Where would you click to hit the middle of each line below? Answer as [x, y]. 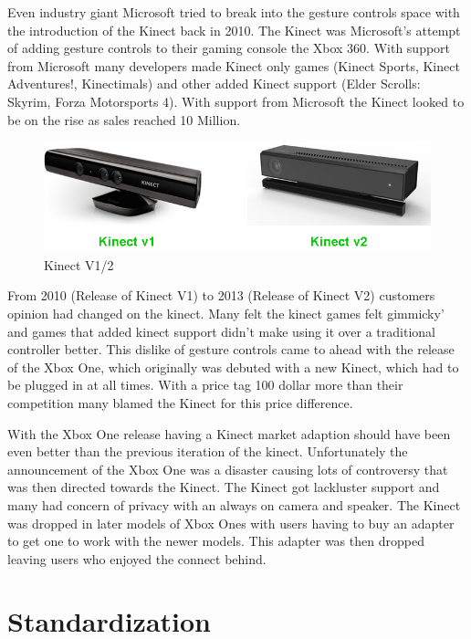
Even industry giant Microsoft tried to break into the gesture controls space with [234, 12]
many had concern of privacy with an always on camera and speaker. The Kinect [234, 504]
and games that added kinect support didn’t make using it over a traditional [221, 331]
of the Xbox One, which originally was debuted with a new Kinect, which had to [233, 367]
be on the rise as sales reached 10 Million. [124, 119]
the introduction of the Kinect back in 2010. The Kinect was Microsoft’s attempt [234, 30]
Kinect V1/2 [79, 264]
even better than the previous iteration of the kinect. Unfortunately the [208, 451]
